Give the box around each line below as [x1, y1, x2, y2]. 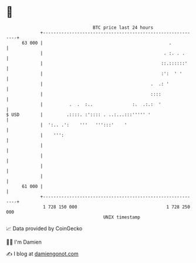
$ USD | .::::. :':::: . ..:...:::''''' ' [6, 111, 151, 118]
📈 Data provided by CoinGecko [6, 225, 83, 232]
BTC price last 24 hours [93, 25, 154, 30]
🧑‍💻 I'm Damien [6, 238, 42, 245]
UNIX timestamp [103, 214, 141, 220]
